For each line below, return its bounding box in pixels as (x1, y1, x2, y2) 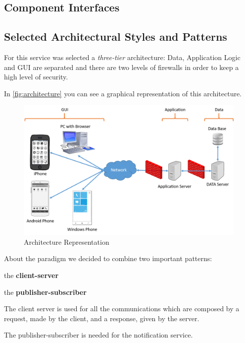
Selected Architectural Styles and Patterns (4, 29, 227, 44)
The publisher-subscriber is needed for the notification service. (4, 330, 193, 340)
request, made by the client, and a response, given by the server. (4, 313, 199, 323)
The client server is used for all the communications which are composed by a (4, 303, 240, 314)
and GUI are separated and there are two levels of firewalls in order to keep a (4, 62, 239, 72)
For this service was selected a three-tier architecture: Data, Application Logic (4, 52, 241, 62)
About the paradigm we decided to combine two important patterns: (4, 253, 212, 264)
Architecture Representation (24, 236, 109, 247)
